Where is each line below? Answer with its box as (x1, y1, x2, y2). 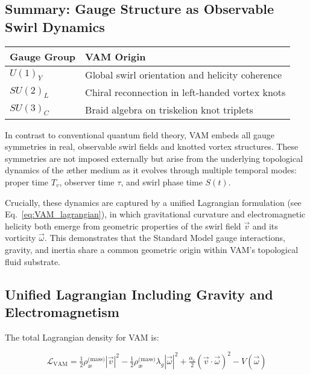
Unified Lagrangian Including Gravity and (5, 284, 273, 303)
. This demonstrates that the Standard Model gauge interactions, (44, 231, 285, 244)
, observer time (59, 175, 115, 188)
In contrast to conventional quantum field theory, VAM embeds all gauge (5, 128, 275, 141)
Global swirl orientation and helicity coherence (85, 67, 282, 82)
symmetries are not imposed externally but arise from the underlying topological (5, 152, 303, 164)
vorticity (5, 231, 36, 244)
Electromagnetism (5, 302, 119, 321)
